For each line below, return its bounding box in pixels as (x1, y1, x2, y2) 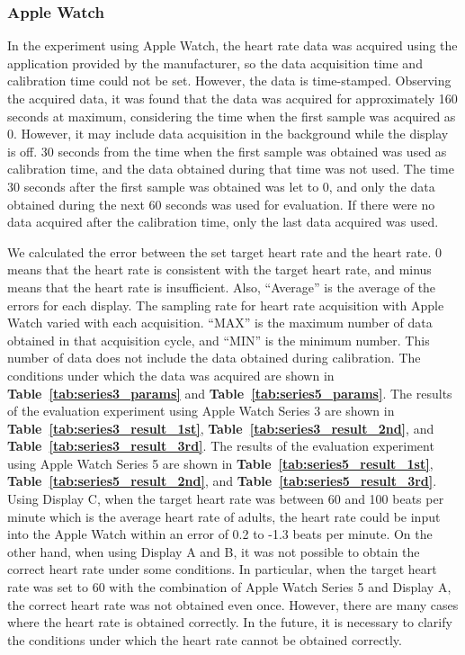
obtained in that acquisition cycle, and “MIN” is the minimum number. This (7, 330, 430, 349)
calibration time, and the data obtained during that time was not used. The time (7, 159, 454, 178)
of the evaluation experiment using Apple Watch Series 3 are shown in (7, 401, 395, 420)
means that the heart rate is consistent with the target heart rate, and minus (7, 260, 432, 279)
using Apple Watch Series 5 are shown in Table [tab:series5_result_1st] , (7, 453, 434, 472)
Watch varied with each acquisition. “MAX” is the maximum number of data (7, 313, 433, 332)
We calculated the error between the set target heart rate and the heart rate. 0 (7, 242, 442, 261)
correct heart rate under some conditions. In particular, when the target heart (7, 560, 437, 579)
